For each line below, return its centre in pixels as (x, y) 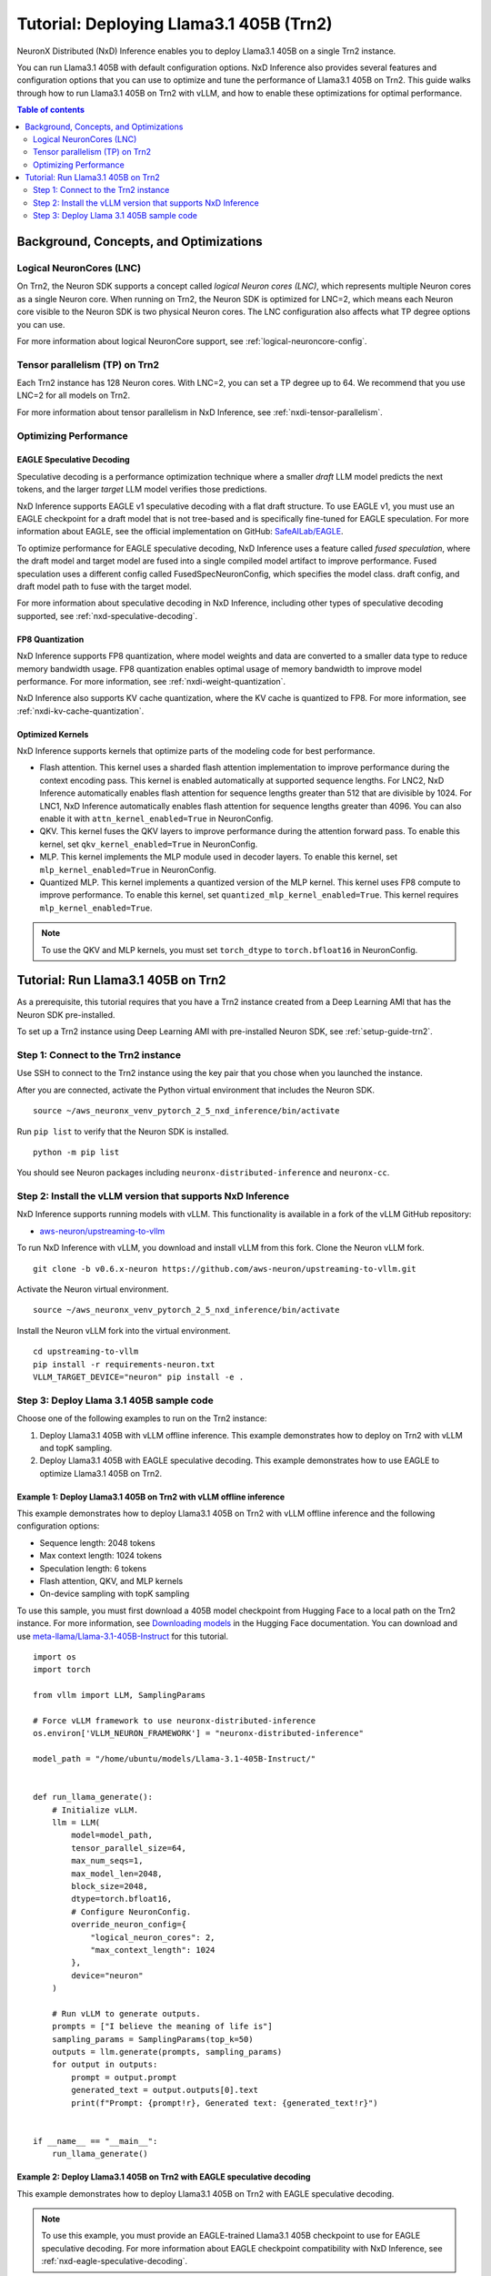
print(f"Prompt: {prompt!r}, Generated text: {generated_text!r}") (225, 2103)
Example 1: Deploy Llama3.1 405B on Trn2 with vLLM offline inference (151, 1497)
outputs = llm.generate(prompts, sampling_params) (167, 2052)
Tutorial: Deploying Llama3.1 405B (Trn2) (175, 24)
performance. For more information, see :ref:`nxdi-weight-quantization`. (151, 681)
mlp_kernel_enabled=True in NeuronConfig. (128, 869)
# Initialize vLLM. (95, 1810)
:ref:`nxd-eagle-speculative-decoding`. (115, 2261)
